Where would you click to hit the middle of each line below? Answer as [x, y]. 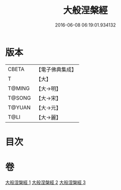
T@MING [19, 88]
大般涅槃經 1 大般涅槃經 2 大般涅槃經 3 [46, 182]
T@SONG [20, 98]
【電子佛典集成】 [56, 69]
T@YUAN [19, 107]
